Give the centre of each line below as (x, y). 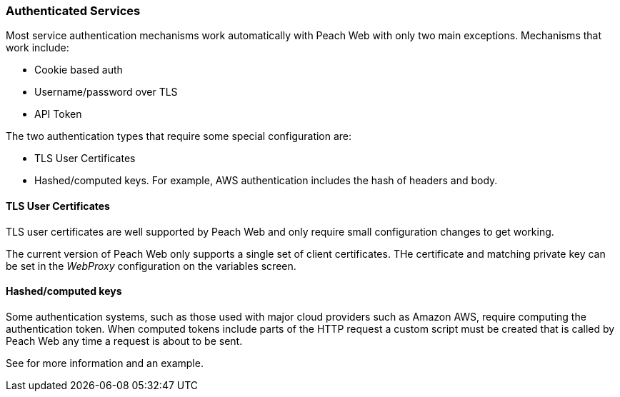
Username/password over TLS (106, 92)
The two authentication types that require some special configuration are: (179, 136)
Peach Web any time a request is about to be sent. (124, 341)
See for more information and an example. (105, 363)
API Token (58, 114)
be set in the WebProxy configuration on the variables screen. (151, 266)
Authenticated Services (73, 11)
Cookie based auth (79, 70)
